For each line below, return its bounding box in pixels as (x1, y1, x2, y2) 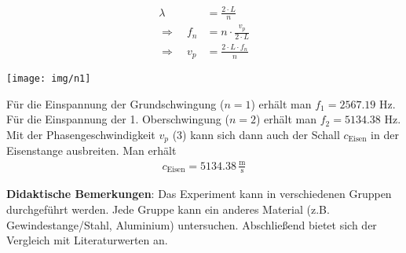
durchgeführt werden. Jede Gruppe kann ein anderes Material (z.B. (6, 201, 330, 218)
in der (371, 126, 399, 142)
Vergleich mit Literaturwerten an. (6, 232, 168, 248)
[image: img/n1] (6, 73, 91, 85)
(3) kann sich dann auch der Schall (172, 126, 340, 142)
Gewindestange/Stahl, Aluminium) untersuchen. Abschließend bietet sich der (6, 216, 377, 233)
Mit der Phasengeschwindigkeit (6, 126, 155, 142)
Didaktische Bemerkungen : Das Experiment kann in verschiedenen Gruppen (6, 185, 392, 202)
